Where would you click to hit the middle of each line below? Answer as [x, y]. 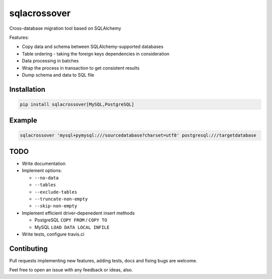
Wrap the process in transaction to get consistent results [81, 68]
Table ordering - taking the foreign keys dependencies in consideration [96, 53]
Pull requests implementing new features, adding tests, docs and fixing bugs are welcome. [103, 260]
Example [23, 120]
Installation [27, 89]
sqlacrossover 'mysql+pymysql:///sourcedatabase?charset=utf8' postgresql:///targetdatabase [138, 135]
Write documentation [44, 163]
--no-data [47, 178]
